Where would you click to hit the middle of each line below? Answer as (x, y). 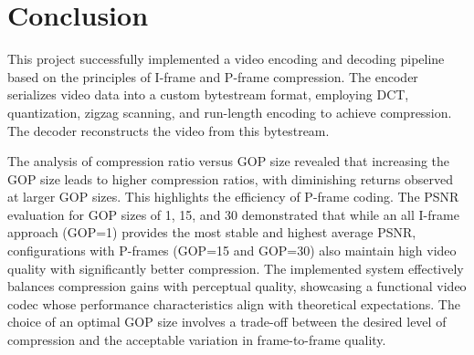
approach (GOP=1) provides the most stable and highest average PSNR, (212, 232)
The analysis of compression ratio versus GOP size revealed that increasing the (229, 161)
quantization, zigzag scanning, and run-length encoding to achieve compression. (230, 112)
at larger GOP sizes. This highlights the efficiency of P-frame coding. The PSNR (233, 197)
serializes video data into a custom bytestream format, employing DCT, (208, 94)
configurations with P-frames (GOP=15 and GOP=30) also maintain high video (232, 251)
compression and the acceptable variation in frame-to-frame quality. (197, 340)
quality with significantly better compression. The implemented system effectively (236, 268)
